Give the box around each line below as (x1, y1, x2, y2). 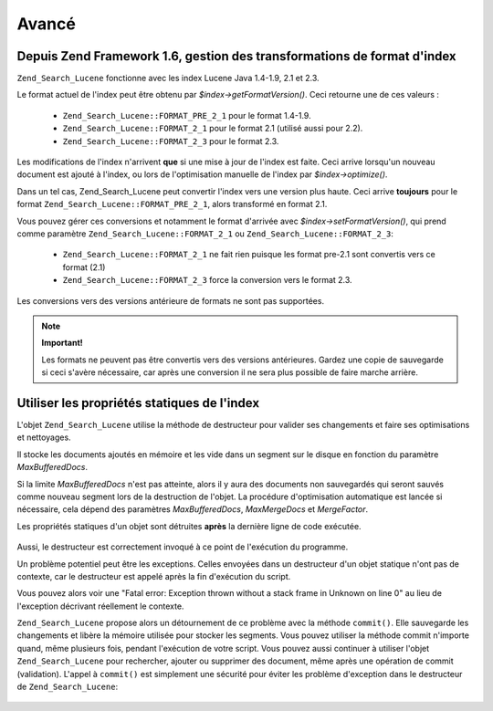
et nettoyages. (16, 432, 72, 443)
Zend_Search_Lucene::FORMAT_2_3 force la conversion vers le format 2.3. (62, 275, 352, 286)
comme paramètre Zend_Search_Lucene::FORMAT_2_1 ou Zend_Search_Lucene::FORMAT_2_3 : (16, 228, 394, 239)
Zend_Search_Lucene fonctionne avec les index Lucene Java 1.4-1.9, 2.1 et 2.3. (16, 73, 320, 84)
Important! (41, 338, 83, 349)
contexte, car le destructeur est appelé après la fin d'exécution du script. (16, 570, 291, 581)
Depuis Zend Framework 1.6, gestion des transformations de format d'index (16, 48, 456, 64)
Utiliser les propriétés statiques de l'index (16, 395, 260, 411)
